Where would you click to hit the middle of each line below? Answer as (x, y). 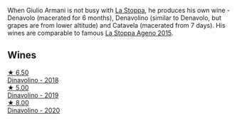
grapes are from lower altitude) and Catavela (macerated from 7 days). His (116, 25)
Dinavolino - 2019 (33, 95)
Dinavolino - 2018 (33, 80)
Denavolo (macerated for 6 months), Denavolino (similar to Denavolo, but (115, 18)
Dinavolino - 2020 (34, 110)
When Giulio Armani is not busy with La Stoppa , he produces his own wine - (118, 10)
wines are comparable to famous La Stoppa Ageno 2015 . (90, 33)
